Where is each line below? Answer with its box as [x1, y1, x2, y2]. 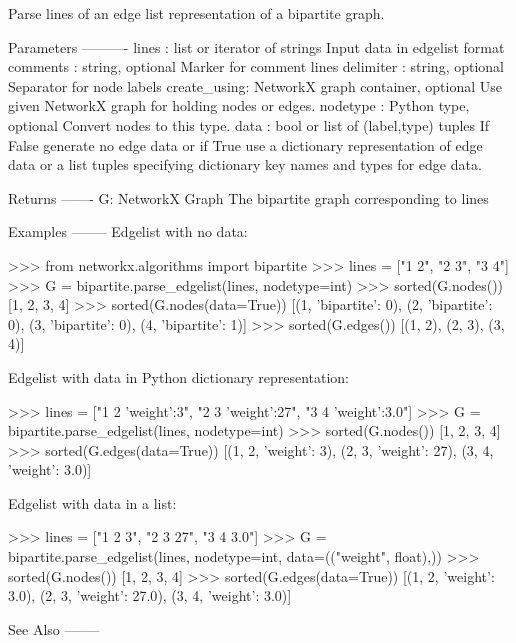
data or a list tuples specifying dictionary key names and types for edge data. [8, 154, 482, 175]
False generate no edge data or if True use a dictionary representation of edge [8, 134, 483, 155]
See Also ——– [8, 618, 100, 639]
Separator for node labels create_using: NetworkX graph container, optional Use [8, 75, 503, 96]
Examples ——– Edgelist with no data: [8, 221, 248, 242]
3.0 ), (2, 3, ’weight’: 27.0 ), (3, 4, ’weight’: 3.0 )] [8, 585, 292, 606]
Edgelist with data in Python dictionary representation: [8, 366, 349, 387]
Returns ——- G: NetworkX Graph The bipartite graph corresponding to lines [8, 187, 489, 208]
